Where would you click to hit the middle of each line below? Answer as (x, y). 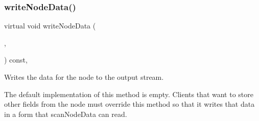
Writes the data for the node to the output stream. (84, 77)
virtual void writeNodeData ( (50, 26)
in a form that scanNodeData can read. (66, 114)
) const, (16, 60)
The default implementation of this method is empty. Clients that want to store (129, 94)
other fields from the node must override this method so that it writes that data (129, 104)
